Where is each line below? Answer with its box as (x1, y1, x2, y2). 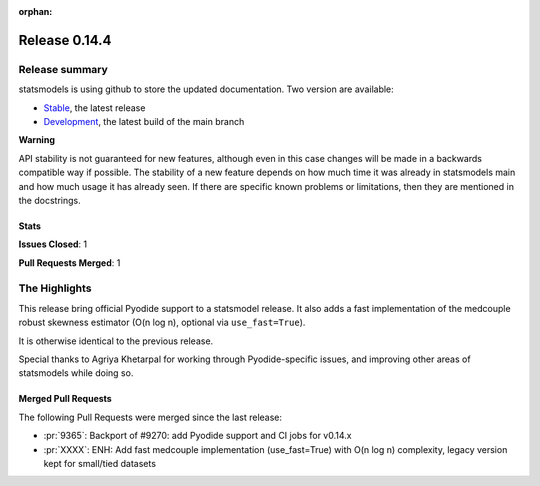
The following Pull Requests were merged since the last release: (18, 411, 283, 423)
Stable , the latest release (43, 101, 146, 114)
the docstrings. (18, 194, 81, 206)
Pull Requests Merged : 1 (18, 256, 121, 269)
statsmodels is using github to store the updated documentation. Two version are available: (18, 83, 394, 95)
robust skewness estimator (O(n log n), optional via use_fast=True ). (18, 316, 306, 329)
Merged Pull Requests (18, 393, 112, 405)
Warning (18, 134, 55, 146)
